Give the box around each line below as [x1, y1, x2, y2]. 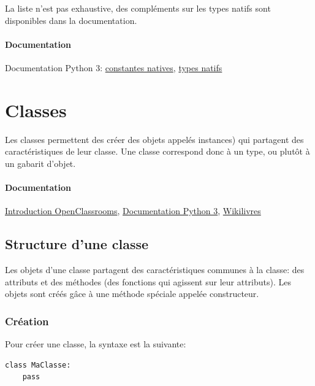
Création [5, 313, 49, 328]
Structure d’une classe [5, 234, 149, 253]
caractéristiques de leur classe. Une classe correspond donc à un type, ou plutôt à [5, 145, 310, 158]
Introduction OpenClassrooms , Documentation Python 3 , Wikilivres [5, 204, 261, 217]
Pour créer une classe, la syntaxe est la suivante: [5, 338, 186, 350]
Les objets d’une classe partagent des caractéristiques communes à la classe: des [5, 263, 305, 276]
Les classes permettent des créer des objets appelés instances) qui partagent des [5, 133, 304, 145]
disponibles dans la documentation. [5, 14, 137, 26]
